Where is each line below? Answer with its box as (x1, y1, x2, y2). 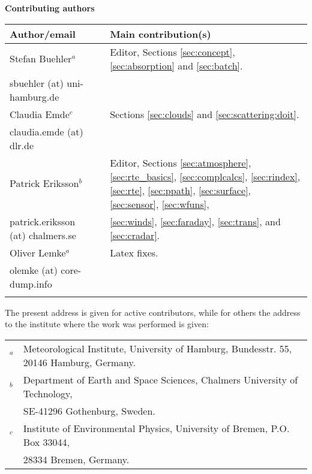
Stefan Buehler (10, 52, 72, 66)
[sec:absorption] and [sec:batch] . (110, 58, 243, 73)
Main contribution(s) (110, 26, 211, 41)
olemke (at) (10, 262, 58, 277)
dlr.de (10, 138, 34, 152)
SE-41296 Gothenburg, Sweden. (23, 403, 155, 418)
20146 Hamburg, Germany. (23, 355, 136, 369)
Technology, (23, 386, 73, 400)
